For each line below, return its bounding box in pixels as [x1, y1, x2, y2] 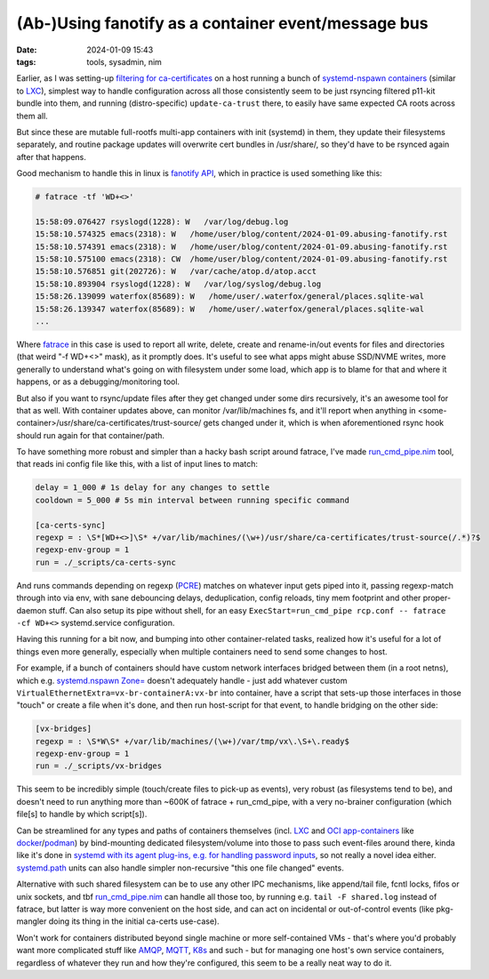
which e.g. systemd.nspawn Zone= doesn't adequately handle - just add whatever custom [16, 675, 348, 686]
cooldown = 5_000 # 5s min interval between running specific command [35, 494, 350, 505]
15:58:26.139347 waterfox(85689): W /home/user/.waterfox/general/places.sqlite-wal [35, 303, 425, 314]
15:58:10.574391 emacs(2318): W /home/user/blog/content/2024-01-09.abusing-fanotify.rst [35, 241, 448, 252]
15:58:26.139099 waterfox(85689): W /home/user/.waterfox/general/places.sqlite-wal [35, 292, 425, 301]
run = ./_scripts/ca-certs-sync [35, 557, 177, 567]
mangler [16, 916, 47, 927]
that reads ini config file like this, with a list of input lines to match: [16, 459, 258, 469]
